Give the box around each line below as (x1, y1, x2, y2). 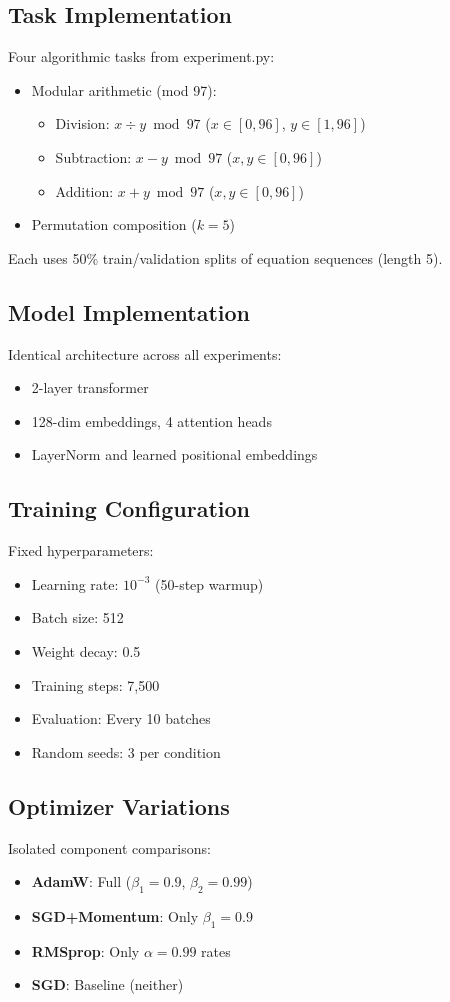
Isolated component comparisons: (8, 837, 211, 858)
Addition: (55, 180, 114, 201)
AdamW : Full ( (31, 871, 132, 892)
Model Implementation (8, 296, 251, 327)
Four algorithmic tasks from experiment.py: (8, 46, 275, 67)
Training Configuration (8, 493, 250, 524)
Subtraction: (55, 146, 132, 167)
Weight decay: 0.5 (31, 640, 141, 661)
